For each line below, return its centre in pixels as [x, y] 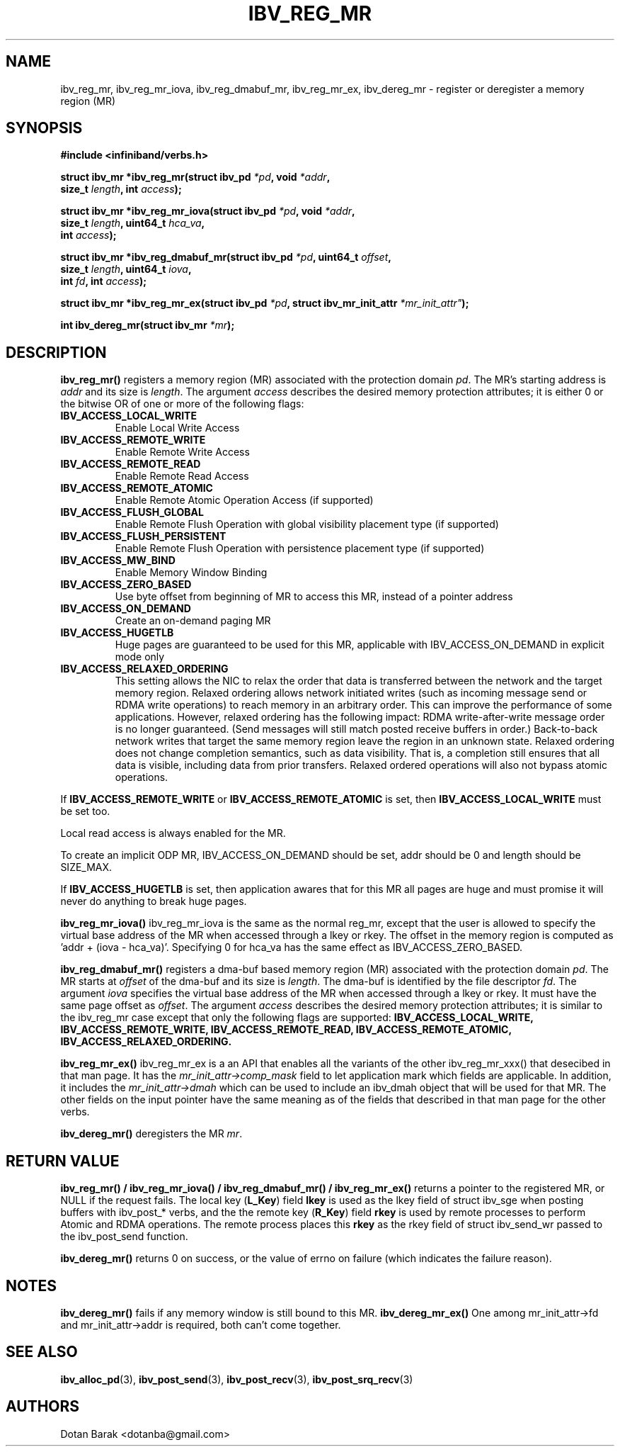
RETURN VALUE [63, 1161]
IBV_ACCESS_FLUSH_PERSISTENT [143, 536]
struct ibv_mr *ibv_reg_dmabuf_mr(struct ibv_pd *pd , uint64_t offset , [226, 257]
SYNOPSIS [44, 128]
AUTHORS [43, 1407]
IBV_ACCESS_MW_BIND [118, 561]
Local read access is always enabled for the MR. [173, 833]
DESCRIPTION [56, 352]
